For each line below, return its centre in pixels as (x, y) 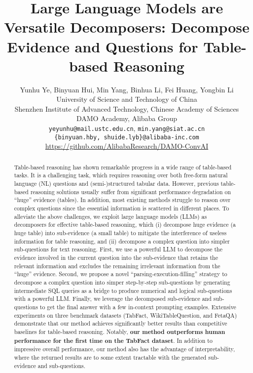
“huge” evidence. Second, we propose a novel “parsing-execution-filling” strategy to (121, 274)
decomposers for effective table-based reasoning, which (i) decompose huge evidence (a (125, 225)
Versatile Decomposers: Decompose (127, 27)
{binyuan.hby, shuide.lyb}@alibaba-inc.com (127, 137)
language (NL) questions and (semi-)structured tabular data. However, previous (116, 184)
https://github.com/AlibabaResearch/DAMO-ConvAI (127, 146)
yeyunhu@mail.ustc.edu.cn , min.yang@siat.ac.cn (127, 128)
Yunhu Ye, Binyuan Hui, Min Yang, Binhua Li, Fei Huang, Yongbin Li (127, 89)
